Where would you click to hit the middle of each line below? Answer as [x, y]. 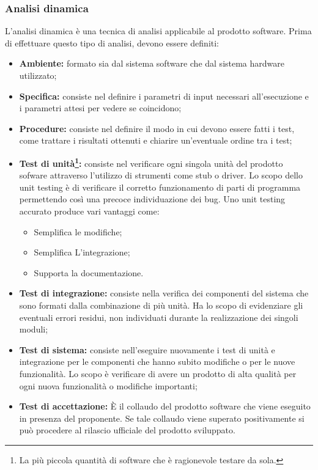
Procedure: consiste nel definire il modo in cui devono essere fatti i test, [157, 128]
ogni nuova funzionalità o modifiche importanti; [108, 385]
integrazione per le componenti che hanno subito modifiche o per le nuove [157, 362]
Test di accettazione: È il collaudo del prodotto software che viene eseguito [165, 406]
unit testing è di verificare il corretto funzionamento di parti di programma [160, 187]
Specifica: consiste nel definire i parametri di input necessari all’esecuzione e [164, 96]
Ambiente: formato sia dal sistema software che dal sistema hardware [152, 63]
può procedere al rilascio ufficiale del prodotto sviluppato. [127, 430]
